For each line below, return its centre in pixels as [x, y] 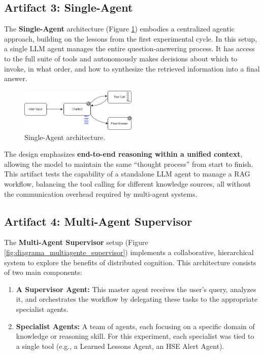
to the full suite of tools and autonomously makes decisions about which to [121, 58]
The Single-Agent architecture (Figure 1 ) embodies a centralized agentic [119, 29]
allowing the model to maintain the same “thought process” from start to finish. [129, 164]
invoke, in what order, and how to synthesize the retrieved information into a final [132, 68]
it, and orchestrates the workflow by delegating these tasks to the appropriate [137, 299]
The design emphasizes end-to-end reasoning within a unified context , [123, 154]
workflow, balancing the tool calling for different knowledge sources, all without [128, 184]
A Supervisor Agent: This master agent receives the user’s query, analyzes [136, 289]
